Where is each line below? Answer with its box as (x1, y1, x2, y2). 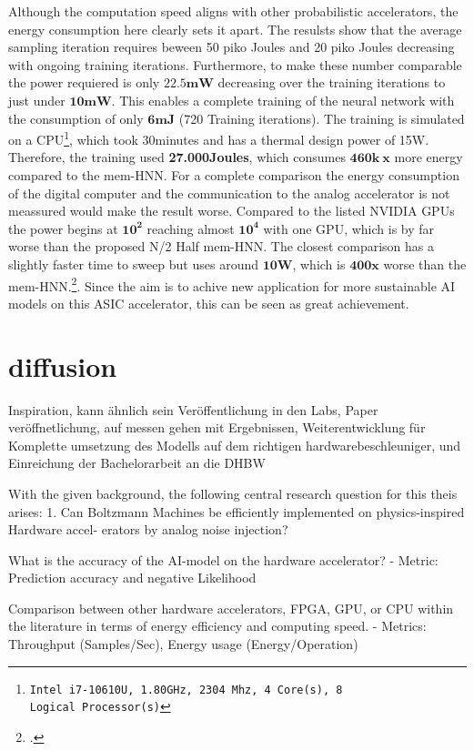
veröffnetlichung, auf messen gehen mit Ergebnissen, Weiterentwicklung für (8, 418, 426, 437)
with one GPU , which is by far (263, 218, 435, 238)
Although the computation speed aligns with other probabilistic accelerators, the (8, 2, 459, 20)
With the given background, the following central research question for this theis (8, 483, 458, 502)
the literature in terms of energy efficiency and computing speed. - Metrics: (8, 616, 427, 635)
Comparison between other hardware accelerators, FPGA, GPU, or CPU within (8, 598, 454, 617)
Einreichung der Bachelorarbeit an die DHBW (8, 453, 266, 472)
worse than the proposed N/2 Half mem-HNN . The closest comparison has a (8, 237, 434, 256)
